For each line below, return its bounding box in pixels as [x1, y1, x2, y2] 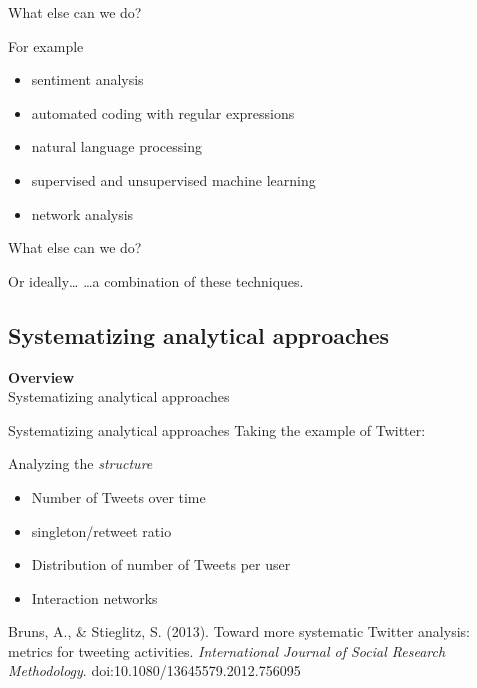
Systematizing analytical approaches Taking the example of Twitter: [8, 419, 426, 440]
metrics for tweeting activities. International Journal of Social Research [8, 640, 446, 661]
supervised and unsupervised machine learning [31, 169, 316, 190]
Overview [8, 366, 75, 387]
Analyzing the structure [8, 453, 153, 474]
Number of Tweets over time [31, 486, 206, 507]
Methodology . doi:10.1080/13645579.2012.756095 [8, 660, 301, 681]
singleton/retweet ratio [31, 520, 172, 541]
